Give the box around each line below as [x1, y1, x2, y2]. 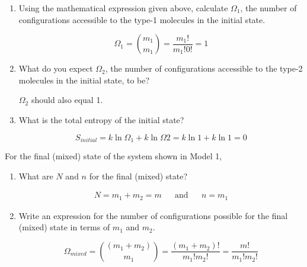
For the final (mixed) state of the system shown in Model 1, [5, 150, 222, 162]
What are [18, 169, 53, 182]
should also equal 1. [31, 94, 103, 106]
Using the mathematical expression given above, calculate [18, 2, 228, 14]
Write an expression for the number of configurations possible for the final [18, 209, 288, 221]
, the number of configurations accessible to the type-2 [105, 62, 303, 75]
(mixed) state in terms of [18, 221, 110, 233]
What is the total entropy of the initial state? [18, 113, 184, 126]
